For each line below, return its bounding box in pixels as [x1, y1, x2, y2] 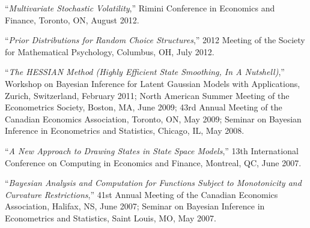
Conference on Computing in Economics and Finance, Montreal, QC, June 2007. [5, 156, 302, 169]
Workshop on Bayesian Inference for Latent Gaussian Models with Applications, [5, 77, 300, 89]
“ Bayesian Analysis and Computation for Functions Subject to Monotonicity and [5, 176, 302, 189]
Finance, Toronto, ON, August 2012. [5, 13, 139, 26]
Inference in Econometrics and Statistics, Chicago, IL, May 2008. [5, 124, 245, 137]
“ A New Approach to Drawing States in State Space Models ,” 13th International [5, 144, 299, 157]
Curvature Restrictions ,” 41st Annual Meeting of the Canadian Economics [5, 188, 278, 200]
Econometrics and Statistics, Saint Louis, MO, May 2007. [5, 211, 216, 224]
